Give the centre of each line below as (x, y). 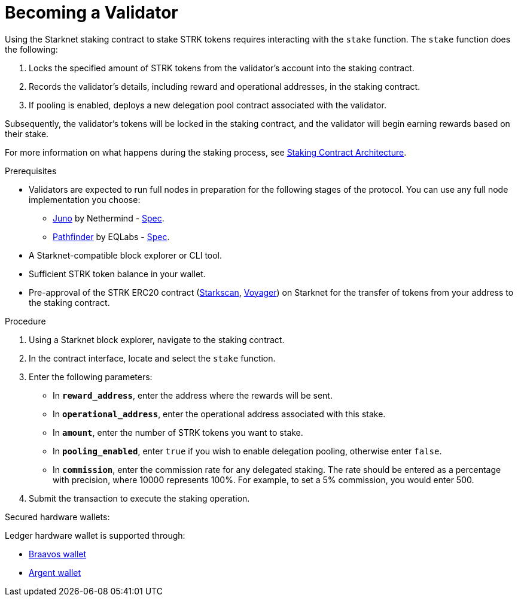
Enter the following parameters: (91, 377)
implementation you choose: (85, 199)
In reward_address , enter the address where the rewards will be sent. (193, 395)
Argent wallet (55, 572)
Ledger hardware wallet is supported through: (95, 535)
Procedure (25, 321)
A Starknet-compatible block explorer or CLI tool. (126, 255)
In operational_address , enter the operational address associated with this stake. (219, 414)
